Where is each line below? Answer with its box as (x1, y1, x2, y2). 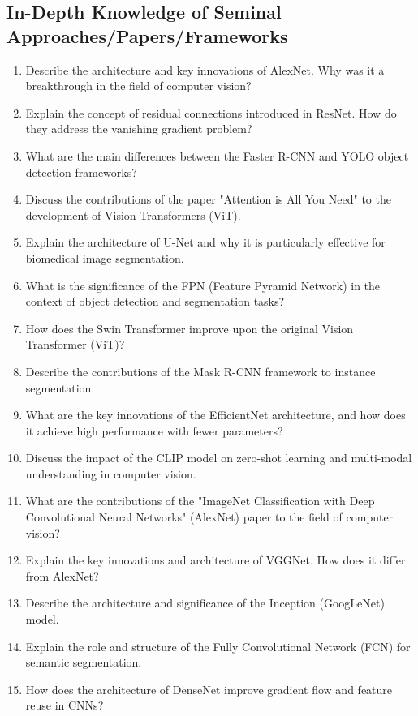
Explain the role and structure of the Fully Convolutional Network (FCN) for (25, 637, 411, 654)
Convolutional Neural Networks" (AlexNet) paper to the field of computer (25, 508, 394, 525)
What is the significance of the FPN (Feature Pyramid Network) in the (25, 277, 381, 294)
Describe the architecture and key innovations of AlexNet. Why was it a (25, 61, 385, 78)
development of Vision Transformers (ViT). (25, 206, 241, 223)
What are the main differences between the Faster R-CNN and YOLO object (25, 147, 409, 164)
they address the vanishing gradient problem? (25, 120, 252, 137)
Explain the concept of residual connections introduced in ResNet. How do (25, 104, 397, 121)
